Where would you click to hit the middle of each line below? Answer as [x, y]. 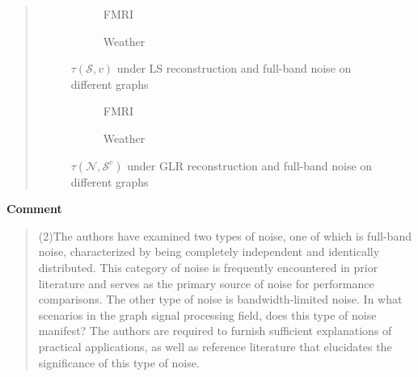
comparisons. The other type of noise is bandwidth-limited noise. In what [220, 299]
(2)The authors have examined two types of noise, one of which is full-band [225, 235]
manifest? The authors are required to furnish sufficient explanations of [215, 331]
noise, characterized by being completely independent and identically [209, 251]
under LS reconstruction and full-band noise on [234, 68]
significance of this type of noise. [119, 362]
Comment [34, 209]
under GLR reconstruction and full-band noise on [250, 165]
